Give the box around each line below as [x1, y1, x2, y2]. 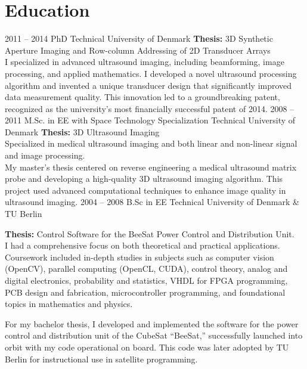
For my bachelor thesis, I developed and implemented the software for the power [5, 317, 299, 330]
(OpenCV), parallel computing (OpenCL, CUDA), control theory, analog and [5, 262, 288, 275]
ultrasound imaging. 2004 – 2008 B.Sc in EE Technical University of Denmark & [5, 196, 299, 208]
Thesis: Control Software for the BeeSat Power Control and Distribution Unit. [5, 227, 294, 240]
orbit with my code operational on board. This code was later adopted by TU [5, 340, 289, 353]
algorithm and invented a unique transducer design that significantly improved [5, 79, 292, 91]
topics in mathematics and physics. [5, 297, 133, 310]
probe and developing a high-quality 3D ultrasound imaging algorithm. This [5, 172, 283, 185]
